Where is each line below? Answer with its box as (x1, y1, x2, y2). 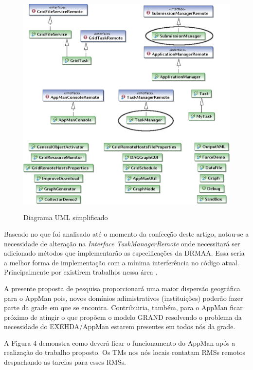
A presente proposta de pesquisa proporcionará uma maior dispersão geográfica (4, 283, 240, 293)
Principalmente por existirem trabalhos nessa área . (4, 267, 158, 277)
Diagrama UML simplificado (23, 212, 108, 222)
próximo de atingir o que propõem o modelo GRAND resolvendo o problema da (4, 312, 242, 322)
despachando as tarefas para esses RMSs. (4, 357, 126, 367)
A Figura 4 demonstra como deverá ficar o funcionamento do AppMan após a (4, 337, 235, 348)
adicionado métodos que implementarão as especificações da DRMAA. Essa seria (4, 248, 245, 258)
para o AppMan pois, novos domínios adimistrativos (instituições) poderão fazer (4, 293, 243, 303)
